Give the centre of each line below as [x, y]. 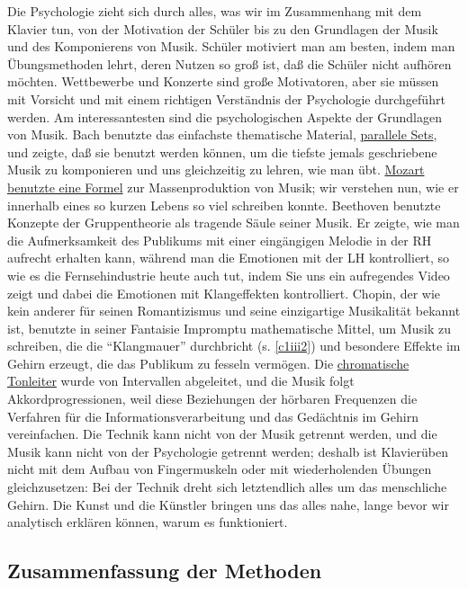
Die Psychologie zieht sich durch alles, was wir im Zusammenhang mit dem [215, 11]
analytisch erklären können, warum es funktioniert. [148, 522]
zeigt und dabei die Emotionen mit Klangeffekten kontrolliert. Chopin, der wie [224, 293]
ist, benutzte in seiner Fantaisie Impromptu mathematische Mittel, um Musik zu [229, 328]
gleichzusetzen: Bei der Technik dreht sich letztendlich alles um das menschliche [227, 487]
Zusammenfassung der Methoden [165, 571]
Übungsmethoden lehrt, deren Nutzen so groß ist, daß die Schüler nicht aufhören [229, 63]
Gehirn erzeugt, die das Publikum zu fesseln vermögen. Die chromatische [208, 363]
